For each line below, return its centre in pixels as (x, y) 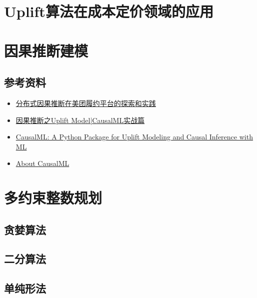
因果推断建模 (46, 50)
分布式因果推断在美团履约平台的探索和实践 (86, 103)
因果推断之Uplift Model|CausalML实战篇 (80, 120)
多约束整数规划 (53, 198)
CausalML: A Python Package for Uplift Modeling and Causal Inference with (134, 137)
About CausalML (42, 163)
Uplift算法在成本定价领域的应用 (109, 11)
